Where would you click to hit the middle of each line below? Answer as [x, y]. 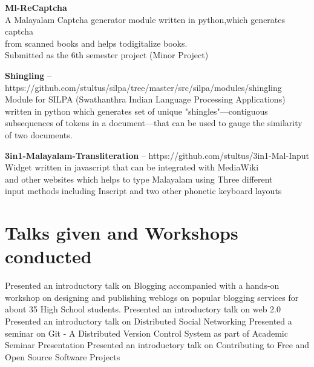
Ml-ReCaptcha [36, 7]
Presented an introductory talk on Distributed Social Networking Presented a [149, 321]
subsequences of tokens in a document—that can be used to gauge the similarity [154, 123]
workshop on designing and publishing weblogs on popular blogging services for [152, 297]
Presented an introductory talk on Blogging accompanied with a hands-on [142, 285]
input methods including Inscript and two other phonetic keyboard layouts [143, 191]
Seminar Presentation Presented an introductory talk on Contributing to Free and [157, 345]
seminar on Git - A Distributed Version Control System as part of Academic [146, 333]
